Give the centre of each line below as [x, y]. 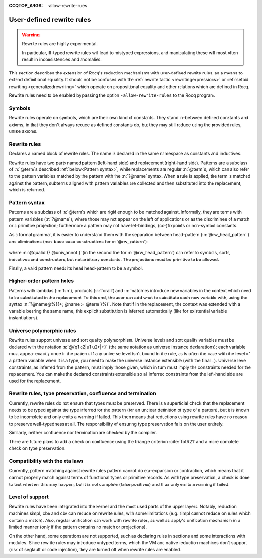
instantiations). [24, 318]
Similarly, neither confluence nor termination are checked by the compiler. [83, 432]
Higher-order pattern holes [41, 281]
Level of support [29, 497]
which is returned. [27, 190]
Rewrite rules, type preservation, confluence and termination [82, 393]
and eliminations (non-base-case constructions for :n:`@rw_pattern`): [78, 242]
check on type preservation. [37, 448]
